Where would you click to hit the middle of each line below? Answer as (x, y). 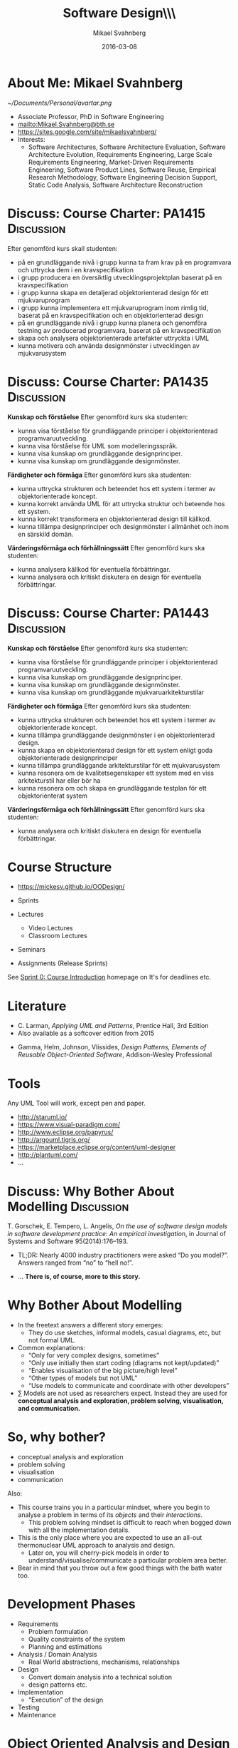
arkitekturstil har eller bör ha (59, 780)
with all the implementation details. (79, 1530)
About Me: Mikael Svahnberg (95, 83)
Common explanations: (52, 1348)
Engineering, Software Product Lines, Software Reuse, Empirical (122, 170)
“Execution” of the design (66, 1700)
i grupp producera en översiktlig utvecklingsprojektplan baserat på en (120, 277)
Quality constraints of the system (77, 1639)
